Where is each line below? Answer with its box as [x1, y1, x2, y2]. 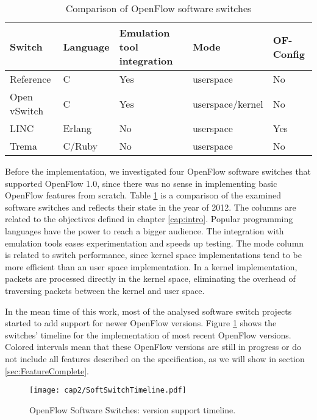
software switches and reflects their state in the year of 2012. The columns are [5, 200, 296, 213]
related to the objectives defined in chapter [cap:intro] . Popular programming [5, 212, 293, 225]
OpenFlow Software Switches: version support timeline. [29, 403, 236, 416]
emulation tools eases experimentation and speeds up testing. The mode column [5, 236, 304, 249]
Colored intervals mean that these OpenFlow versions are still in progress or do [5, 340, 301, 353]
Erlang [63, 121, 91, 135]
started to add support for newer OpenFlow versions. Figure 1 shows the [5, 317, 277, 329]
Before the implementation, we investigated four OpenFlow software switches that [5, 165, 312, 177]
